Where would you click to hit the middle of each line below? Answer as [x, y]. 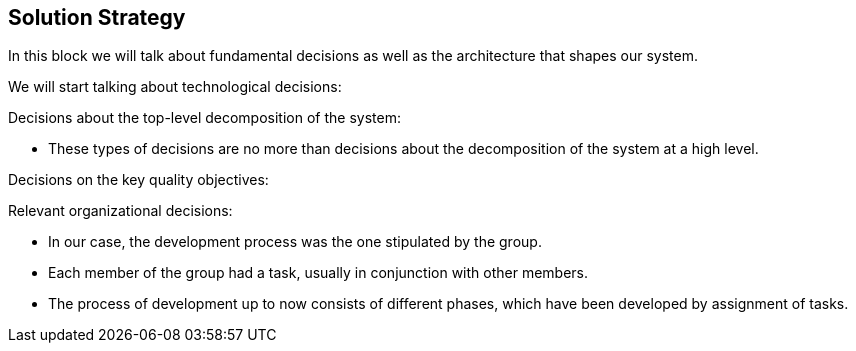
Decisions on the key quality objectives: [138, 180]
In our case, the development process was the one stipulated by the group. [295, 242]
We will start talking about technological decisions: [175, 87]
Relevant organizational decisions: [120, 211]
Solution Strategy [97, 17]
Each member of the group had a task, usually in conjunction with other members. [318, 273]
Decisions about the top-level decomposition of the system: [204, 118]
